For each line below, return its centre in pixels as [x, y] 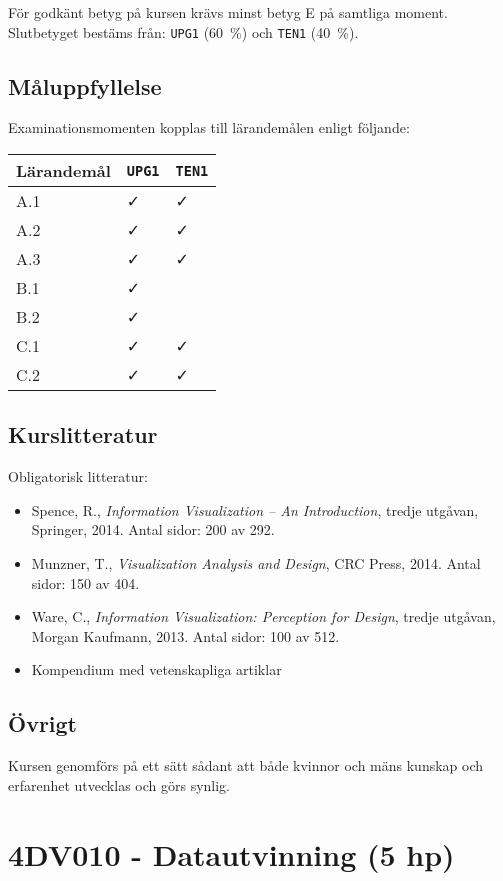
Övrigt [43, 723]
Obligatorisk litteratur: [78, 476]
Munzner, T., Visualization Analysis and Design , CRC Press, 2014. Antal [256, 563]
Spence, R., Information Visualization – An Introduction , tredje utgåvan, [255, 509]
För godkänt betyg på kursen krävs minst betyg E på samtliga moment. [228, 12]
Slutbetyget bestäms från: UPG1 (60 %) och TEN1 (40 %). [183, 31]
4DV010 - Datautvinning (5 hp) [231, 853]
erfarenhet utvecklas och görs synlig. [119, 784]
